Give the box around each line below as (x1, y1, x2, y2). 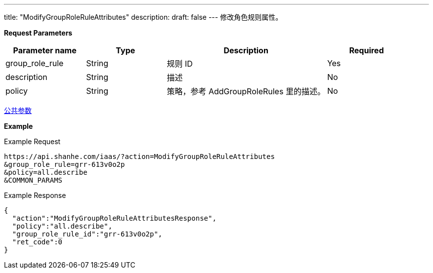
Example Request (4, 137, 61, 146)
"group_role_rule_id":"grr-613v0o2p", (12, 230, 163, 238)
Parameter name (13, 45, 77, 55)
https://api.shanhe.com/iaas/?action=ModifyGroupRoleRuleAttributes (4, 153, 275, 160)
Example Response (4, 191, 66, 199)
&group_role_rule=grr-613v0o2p (4, 160, 125, 168)
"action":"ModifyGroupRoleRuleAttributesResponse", (12, 214, 216, 222)
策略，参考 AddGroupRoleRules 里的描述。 (167, 86, 325, 96)
